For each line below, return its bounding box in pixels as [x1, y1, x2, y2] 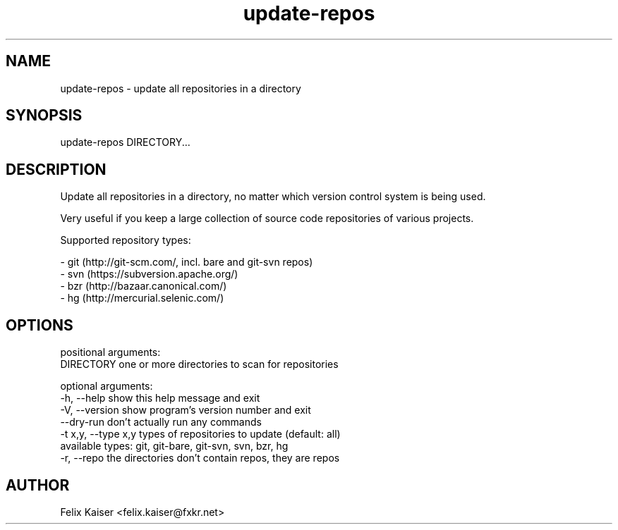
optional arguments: [60, 380, 153, 393]
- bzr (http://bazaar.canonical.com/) [60, 280, 227, 292]
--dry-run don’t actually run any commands [60, 416, 262, 429]
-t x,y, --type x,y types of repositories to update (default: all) [60, 428, 341, 440]
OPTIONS [6, 316, 73, 334]
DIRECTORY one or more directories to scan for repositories [60, 358, 339, 371]
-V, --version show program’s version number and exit [60, 404, 311, 417]
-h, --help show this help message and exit [60, 392, 260, 405]
